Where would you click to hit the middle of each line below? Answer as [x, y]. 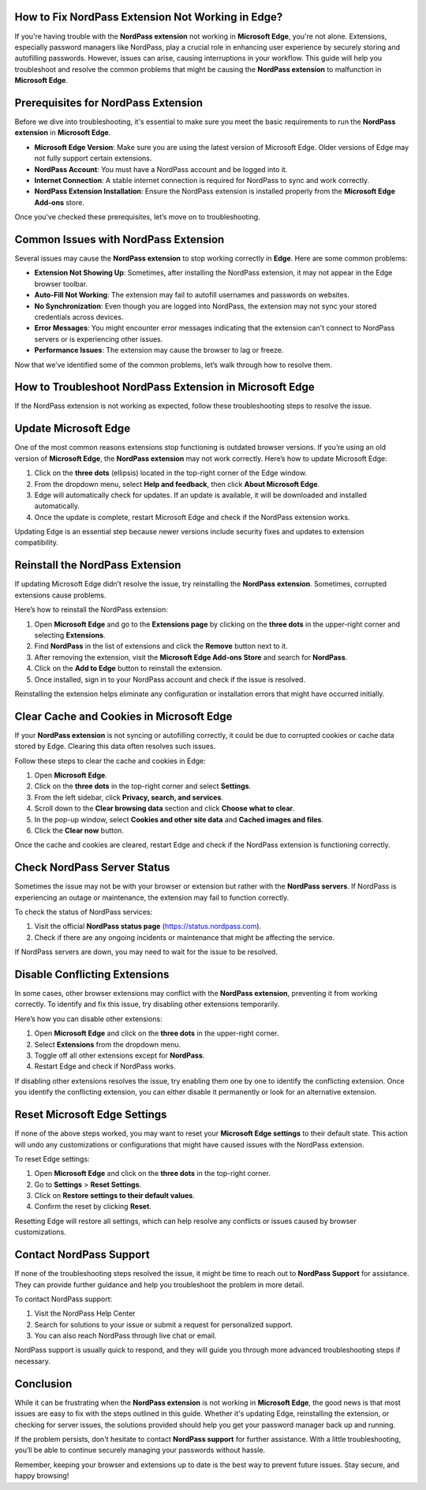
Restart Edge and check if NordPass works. [105, 1066]
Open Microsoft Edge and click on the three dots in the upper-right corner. [157, 1033]
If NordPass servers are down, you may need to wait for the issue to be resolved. [146, 952]
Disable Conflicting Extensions [92, 974]
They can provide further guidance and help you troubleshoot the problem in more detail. [159, 1284]
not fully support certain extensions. [93, 159]
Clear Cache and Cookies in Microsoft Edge [123, 716]
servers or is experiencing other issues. [99, 339]
